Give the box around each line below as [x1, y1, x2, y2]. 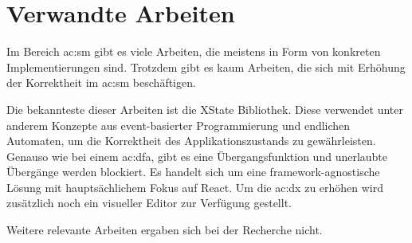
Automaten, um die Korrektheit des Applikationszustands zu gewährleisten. [6, 132, 376, 149]
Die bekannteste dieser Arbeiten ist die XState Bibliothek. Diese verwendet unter [6, 100, 404, 117]
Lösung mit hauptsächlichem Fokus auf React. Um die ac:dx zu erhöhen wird [6, 178, 384, 195]
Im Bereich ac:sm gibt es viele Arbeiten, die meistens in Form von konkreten [6, 43, 381, 60]
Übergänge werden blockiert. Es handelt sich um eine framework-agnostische [6, 163, 380, 180]
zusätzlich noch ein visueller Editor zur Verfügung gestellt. [6, 194, 292, 211]
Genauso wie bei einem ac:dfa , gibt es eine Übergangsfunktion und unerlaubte [6, 147, 388, 164]
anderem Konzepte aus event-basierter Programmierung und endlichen [6, 116, 351, 133]
